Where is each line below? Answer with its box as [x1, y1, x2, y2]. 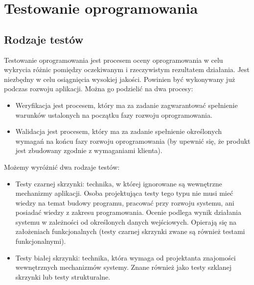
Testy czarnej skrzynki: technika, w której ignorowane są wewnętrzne [15, 178, 222, 188]
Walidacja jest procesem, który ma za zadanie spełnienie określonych [15, 126, 222, 136]
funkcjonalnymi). [15, 236, 66, 246]
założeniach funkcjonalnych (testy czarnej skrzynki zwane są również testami [15, 226, 245, 236]
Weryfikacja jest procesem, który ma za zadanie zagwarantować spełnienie [15, 100, 238, 110]
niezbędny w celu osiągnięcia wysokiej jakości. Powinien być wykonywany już [4, 74, 235, 84]
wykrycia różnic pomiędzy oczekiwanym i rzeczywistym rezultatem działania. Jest [4, 64, 250, 75]
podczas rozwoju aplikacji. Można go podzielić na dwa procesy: [4, 83, 193, 94]
